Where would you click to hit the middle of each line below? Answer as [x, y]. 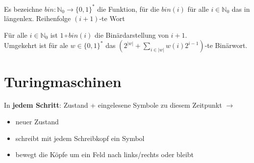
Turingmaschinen [63, 81]
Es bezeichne [23, 9]
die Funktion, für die [128, 9]
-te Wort [112, 18]
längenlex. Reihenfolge [38, 18]
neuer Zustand [37, 121]
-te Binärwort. [226, 45]
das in [241, 9]
